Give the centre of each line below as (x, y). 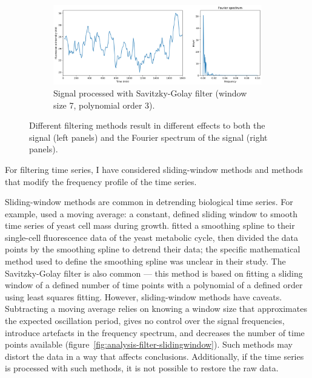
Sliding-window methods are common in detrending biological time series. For (149, 202)
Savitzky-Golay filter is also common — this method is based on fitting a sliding (154, 273)
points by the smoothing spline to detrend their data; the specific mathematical (153, 249)
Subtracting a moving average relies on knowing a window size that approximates (156, 309)
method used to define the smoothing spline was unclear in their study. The (145, 261)
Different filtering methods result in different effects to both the (147, 125)
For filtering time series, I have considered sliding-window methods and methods (154, 169)
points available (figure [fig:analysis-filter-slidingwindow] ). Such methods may (149, 344)
